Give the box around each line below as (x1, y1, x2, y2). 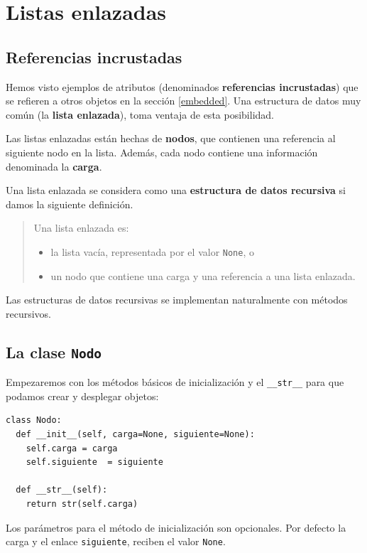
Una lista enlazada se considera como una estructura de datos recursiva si (6, 183, 346, 198)
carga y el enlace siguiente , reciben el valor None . (6, 534, 226, 549)
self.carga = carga (26, 443, 118, 453)
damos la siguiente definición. (6, 196, 133, 211)
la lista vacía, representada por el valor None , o (50, 244, 254, 259)
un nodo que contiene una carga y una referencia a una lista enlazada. (50, 268, 356, 283)
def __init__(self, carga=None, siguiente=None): (16, 429, 255, 439)
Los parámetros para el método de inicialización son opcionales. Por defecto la (6, 520, 346, 535)
